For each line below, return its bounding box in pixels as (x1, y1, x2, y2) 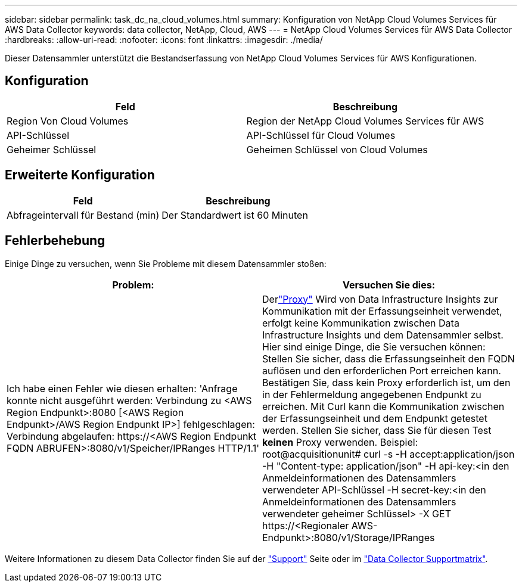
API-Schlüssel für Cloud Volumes (246, 129, 396, 141)
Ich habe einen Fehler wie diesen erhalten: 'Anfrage (7, 382, 238, 395)
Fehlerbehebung (5, 233, 105, 249)
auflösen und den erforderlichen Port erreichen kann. (262, 364, 501, 377)
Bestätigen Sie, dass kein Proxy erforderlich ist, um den (262, 376, 511, 389)
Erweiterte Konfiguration (5, 167, 155, 183)
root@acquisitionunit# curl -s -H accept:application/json (262, 448, 515, 460)
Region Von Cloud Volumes (7, 114, 129, 127)
